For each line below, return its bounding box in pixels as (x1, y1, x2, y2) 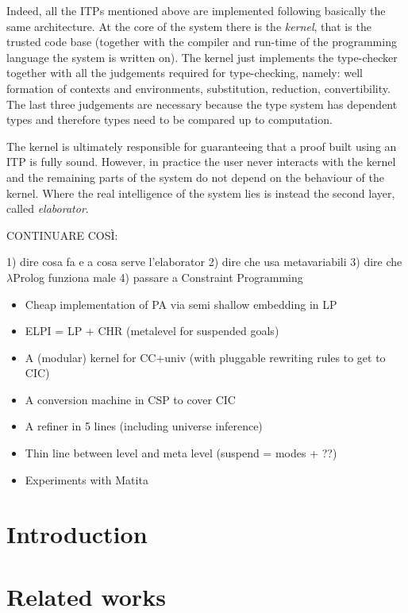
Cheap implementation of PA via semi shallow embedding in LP (25, 295, 337, 312)
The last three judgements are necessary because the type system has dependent (6, 95, 398, 112)
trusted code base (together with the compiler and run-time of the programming (6, 33, 397, 50)
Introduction (6, 518, 148, 550)
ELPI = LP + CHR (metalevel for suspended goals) (25, 322, 279, 339)
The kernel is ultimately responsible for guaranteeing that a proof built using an (6, 137, 397, 154)
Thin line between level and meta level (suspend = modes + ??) (25, 445, 337, 461)
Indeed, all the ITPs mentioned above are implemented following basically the (6, 2, 386, 18)
